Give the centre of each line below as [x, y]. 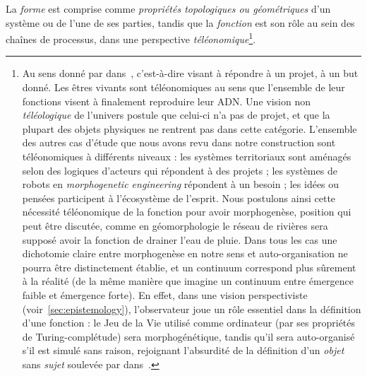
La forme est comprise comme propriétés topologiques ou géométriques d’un [168, 8]
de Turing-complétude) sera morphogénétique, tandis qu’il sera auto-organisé [188, 336]
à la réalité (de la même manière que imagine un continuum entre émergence [188, 281]
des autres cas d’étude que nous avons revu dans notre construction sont [179, 142]
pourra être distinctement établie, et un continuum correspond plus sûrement [189, 267]
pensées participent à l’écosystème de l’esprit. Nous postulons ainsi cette [179, 198]
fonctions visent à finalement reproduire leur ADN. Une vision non [166, 101]
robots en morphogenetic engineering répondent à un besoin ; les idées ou [181, 184]
